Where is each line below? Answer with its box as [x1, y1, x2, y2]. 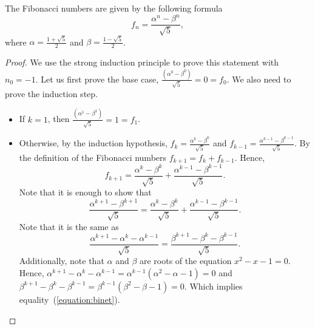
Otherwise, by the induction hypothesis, [19, 137, 168, 149]
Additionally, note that [19, 254, 104, 267]
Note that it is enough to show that [19, 186, 152, 198]
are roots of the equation [139, 254, 232, 267]
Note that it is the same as [19, 220, 119, 232]
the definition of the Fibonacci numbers [19, 151, 167, 163]
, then [47, 112, 70, 125]
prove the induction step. [5, 87, 98, 100]
